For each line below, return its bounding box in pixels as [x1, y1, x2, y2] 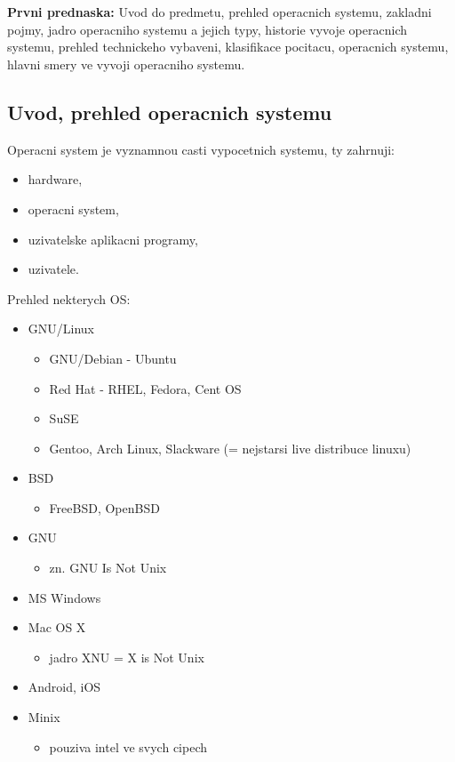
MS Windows [28, 588, 101, 606]
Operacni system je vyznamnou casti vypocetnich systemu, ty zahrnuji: [7, 140, 395, 158]
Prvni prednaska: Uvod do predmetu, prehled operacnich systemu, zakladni [7, 3, 432, 21]
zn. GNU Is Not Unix [49, 558, 167, 577]
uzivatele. [28, 260, 79, 278]
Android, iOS [28, 678, 101, 696]
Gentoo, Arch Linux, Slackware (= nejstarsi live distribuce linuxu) [49, 438, 411, 457]
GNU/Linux [28, 319, 94, 338]
